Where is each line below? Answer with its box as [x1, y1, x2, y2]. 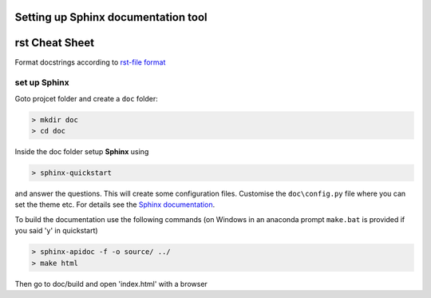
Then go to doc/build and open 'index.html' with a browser [14, 279, 208, 288]
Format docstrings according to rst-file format [14, 57, 166, 67]
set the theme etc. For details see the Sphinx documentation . [14, 200, 215, 209]
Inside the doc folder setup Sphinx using [14, 147, 149, 157]
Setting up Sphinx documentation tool [14, 10, 208, 24]
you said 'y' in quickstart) [14, 226, 99, 236]
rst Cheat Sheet [14, 36, 95, 50]
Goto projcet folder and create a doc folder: [14, 93, 159, 103]
